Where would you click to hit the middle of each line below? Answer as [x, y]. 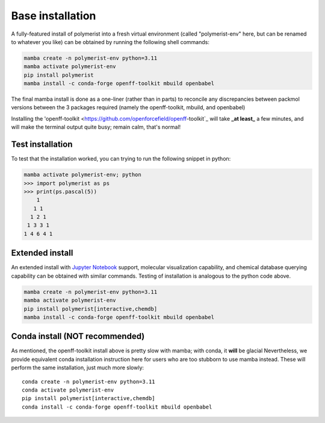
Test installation [42, 145]
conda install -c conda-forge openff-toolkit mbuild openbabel [117, 407]
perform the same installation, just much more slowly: [78, 367]
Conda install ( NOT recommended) [78, 336]
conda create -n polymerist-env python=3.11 [89, 381]
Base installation [54, 16]
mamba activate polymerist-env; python [82, 175]
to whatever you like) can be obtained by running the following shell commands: [110, 42]
